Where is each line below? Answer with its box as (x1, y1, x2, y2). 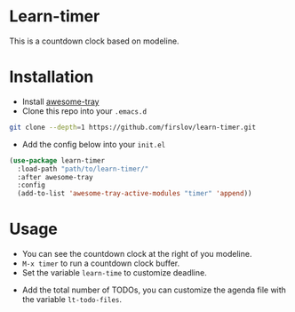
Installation (9, 67, 94, 87)
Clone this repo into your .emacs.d (21, 105, 147, 116)
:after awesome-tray (17, 172, 93, 181)
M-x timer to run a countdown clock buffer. (21, 258, 180, 268)
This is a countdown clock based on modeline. (9, 36, 179, 46)
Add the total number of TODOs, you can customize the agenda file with (21, 284, 287, 295)
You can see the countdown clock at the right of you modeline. (21, 249, 252, 260)
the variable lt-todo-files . (21, 294, 123, 305)
